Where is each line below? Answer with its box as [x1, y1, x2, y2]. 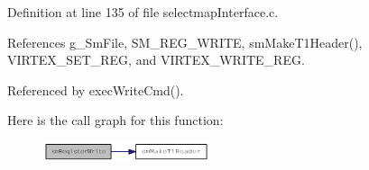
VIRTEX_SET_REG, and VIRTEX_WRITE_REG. [7, 50, 305, 69]
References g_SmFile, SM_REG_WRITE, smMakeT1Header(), [7, 32, 363, 51]
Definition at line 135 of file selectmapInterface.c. [7, 3, 279, 21]
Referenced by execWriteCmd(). [7, 80, 184, 99]
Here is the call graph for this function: [7, 111, 224, 130]
